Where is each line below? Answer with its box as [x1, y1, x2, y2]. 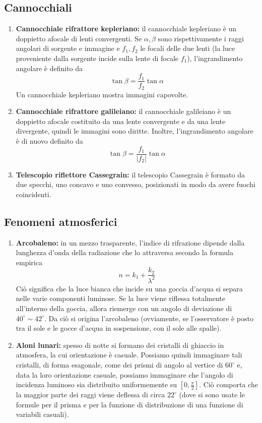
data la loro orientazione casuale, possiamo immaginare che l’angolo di [16, 369, 233, 380]
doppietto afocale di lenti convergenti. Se [16, 33, 142, 43]
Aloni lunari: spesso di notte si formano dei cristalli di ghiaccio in [16, 339, 224, 350]
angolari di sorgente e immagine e [16, 43, 120, 53]
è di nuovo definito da [16, 136, 83, 146]
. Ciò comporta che [199, 379, 258, 390]
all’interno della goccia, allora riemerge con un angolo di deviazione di [16, 303, 232, 314]
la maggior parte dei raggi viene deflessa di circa [16, 389, 165, 400]
